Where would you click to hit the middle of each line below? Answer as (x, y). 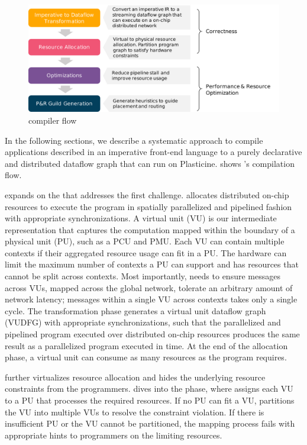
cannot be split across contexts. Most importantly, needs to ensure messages (143, 276)
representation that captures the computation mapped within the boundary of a (150, 229)
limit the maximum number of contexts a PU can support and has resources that (152, 264)
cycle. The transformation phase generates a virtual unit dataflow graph (135, 310)
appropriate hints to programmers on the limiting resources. (114, 435)
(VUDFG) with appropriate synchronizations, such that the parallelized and (143, 322)
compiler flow (53, 120)
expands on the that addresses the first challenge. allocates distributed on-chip (147, 194)
